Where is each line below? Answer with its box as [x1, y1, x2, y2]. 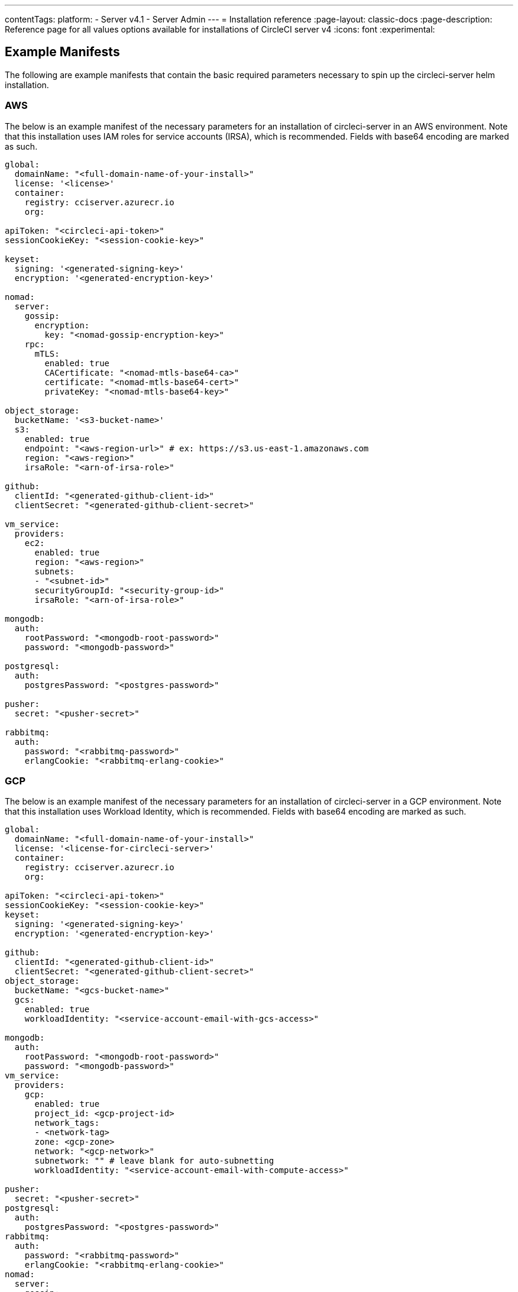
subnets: [34, 566, 75, 576]
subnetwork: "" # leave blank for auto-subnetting [34, 1156, 274, 1166]
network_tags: [34, 1118, 100, 1128]
